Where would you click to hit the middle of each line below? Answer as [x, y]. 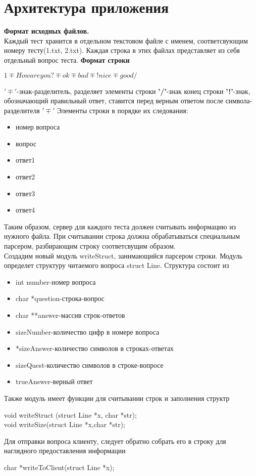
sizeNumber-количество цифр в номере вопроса [87, 331]
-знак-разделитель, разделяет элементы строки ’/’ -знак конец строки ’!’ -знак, [133, 91]
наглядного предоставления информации [65, 451]
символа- [239, 101]
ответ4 [25, 210]
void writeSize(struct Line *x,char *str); [65, 424]
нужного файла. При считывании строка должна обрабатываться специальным [122, 236]
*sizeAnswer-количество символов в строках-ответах [95, 348]
